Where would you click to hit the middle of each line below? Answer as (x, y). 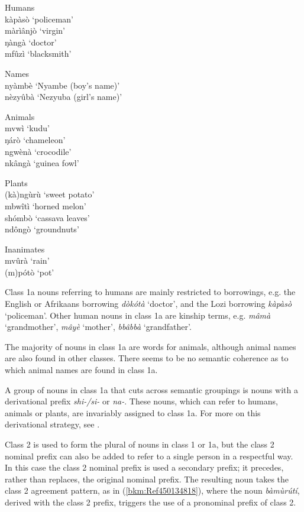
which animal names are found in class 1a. (81, 370)
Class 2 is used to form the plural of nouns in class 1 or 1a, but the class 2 (140, 444)
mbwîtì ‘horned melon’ (46, 205)
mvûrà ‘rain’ (27, 260)
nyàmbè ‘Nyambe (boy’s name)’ (62, 85)
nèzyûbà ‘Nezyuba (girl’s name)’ (64, 97)
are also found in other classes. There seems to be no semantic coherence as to (147, 358)
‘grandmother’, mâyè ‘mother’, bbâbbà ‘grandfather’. (98, 327)
